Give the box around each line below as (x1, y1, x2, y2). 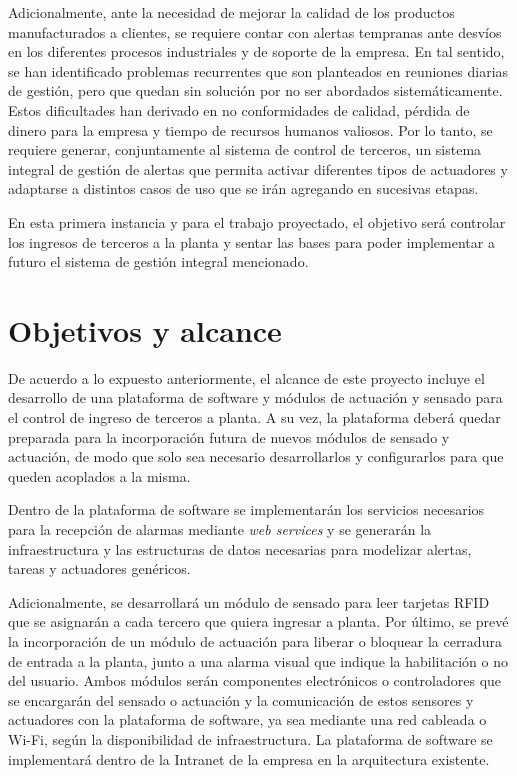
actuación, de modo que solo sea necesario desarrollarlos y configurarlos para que (8, 446, 504, 467)
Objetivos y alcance (8, 309, 282, 350)
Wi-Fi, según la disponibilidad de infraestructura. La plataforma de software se (8, 728, 493, 749)
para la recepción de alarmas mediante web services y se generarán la (8, 519, 432, 539)
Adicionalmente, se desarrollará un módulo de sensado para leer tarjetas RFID (8, 591, 490, 612)
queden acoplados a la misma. (8, 465, 191, 486)
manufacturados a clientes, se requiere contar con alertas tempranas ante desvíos (8, 21, 502, 42)
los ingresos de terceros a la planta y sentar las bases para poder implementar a (8, 231, 495, 252)
